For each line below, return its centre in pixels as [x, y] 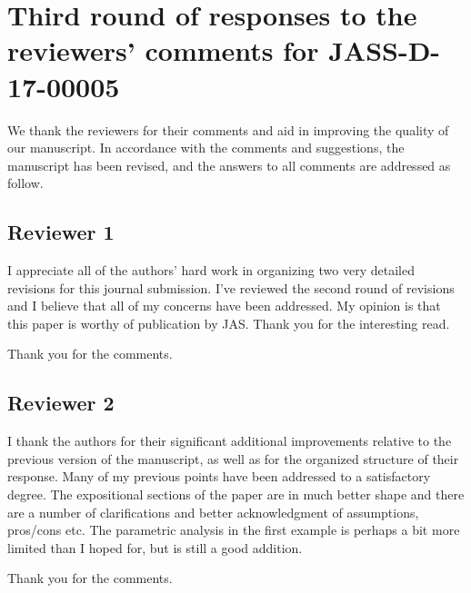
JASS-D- [385, 50]
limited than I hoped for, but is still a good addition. [155, 547]
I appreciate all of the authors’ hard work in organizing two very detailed [211, 270]
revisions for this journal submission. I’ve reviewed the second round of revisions [231, 287]
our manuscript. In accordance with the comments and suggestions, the [206, 148]
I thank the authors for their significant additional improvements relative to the [230, 441]
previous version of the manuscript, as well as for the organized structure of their [233, 458]
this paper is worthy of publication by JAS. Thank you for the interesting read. [229, 323]
